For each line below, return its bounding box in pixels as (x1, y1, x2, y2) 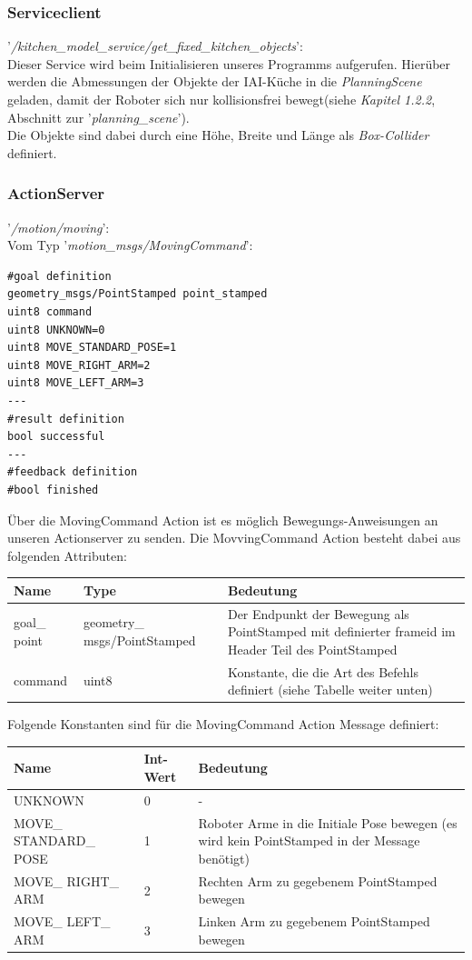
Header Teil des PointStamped (227, 639, 398, 658)
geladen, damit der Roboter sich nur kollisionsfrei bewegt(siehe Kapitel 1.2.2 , (7, 90, 436, 108)
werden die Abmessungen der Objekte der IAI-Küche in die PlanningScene (7, 72, 422, 91)
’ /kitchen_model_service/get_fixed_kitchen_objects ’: (7, 36, 303, 55)
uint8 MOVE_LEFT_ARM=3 (7, 376, 144, 390)
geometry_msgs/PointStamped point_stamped (7, 287, 268, 301)
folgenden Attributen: (7, 545, 127, 565)
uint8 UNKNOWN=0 (7, 323, 105, 336)
